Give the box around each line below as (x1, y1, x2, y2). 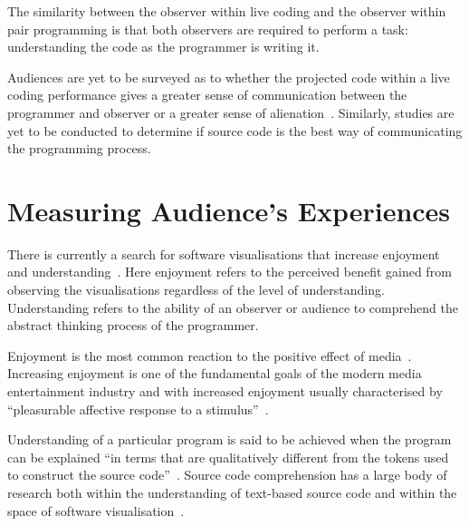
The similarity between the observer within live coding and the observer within (7, 2, 446, 20)
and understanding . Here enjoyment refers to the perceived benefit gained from (7, 262, 452, 281)
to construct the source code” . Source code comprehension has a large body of (7, 465, 447, 484)
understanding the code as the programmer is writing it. (7, 37, 320, 56)
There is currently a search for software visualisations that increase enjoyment (7, 244, 440, 263)
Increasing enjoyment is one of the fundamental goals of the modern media (7, 364, 422, 383)
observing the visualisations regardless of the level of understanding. (7, 280, 385, 299)
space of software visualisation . (7, 501, 185, 520)
